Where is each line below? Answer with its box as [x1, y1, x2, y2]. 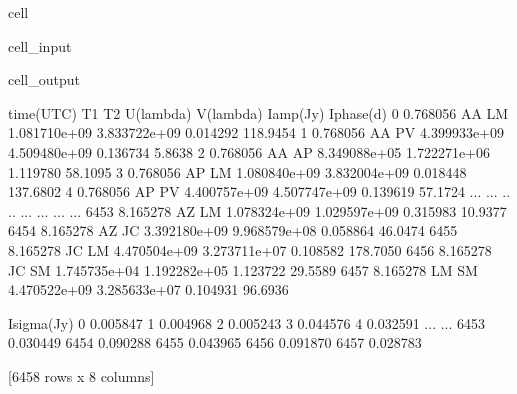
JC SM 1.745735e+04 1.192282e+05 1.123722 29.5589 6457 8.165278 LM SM [8, 259, 478, 280]
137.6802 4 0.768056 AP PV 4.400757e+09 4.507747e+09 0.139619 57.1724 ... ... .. [8, 181, 511, 202]
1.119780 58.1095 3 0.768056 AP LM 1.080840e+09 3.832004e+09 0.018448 [8, 161, 467, 182]
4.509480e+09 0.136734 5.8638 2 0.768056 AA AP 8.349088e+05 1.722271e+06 [8, 141, 491, 162]
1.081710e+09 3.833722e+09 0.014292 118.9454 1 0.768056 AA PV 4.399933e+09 [8, 122, 505, 143]
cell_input [8, 35, 72, 56]
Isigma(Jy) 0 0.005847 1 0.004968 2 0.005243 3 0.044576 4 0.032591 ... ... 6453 [8, 312, 486, 333]
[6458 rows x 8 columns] [8, 365, 155, 386]
